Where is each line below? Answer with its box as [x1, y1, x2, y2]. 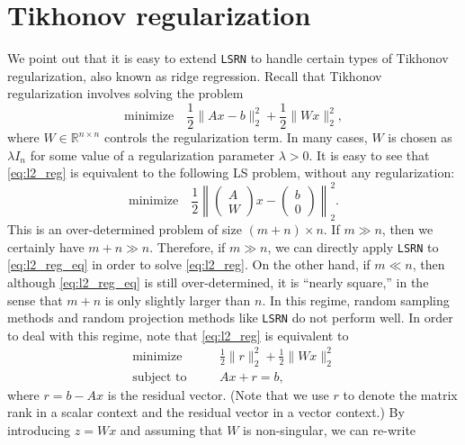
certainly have [7, 237, 85, 256]
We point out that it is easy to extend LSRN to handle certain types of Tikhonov [7, 49, 449, 68]
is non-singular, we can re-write [243, 420, 416, 439]
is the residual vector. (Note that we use [107, 385, 329, 404]
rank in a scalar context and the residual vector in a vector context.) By [7, 403, 405, 422]
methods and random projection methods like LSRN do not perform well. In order [7, 308, 453, 327]
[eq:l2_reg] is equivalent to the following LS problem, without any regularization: [7, 163, 455, 182]
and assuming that [120, 420, 223, 439]
